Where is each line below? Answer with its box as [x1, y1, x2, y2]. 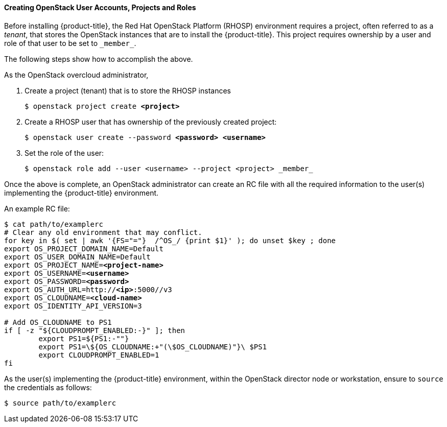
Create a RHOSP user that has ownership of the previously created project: [25, 117, 277, 126]
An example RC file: [4, 204, 70, 213]
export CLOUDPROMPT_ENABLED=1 [38, 350, 159, 359]
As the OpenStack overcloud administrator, [4, 70, 149, 79]
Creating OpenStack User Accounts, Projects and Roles [4, 3, 196, 12]
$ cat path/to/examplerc [4, 220, 103, 228]
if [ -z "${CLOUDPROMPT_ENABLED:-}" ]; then [4, 326, 185, 335]
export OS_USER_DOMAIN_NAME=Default [4, 252, 151, 261]
